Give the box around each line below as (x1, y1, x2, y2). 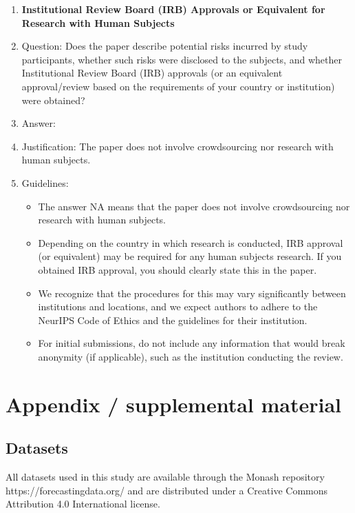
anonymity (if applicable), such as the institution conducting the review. (38, 349, 343, 363)
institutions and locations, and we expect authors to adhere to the (38, 299, 318, 314)
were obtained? (21, 92, 85, 107)
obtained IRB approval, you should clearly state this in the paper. (38, 262, 317, 276)
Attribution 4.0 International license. (6, 496, 160, 511)
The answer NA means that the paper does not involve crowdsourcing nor (38, 199, 350, 213)
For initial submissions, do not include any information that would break (38, 336, 345, 350)
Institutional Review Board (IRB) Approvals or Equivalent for (21, 2, 325, 16)
